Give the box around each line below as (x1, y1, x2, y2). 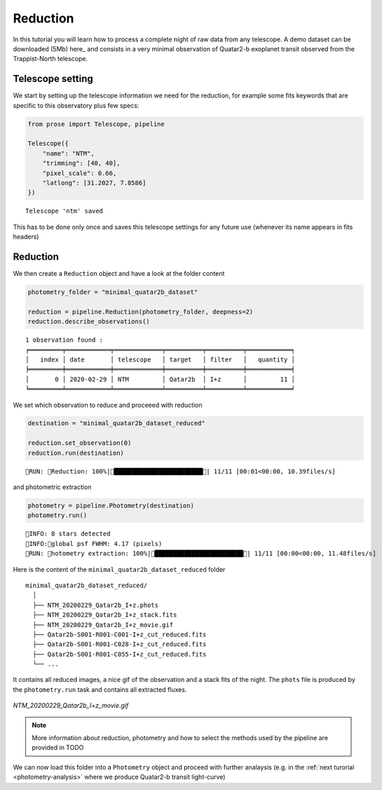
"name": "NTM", (42, 149, 95, 157)
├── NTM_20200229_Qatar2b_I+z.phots (32, 601, 159, 609)
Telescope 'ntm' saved (25, 207, 104, 215)
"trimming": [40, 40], (42, 159, 121, 168)
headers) (13, 232, 39, 241)
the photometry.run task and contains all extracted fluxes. (13, 685, 187, 694)
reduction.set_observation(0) (27, 439, 132, 447)
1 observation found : (25, 336, 104, 344)
